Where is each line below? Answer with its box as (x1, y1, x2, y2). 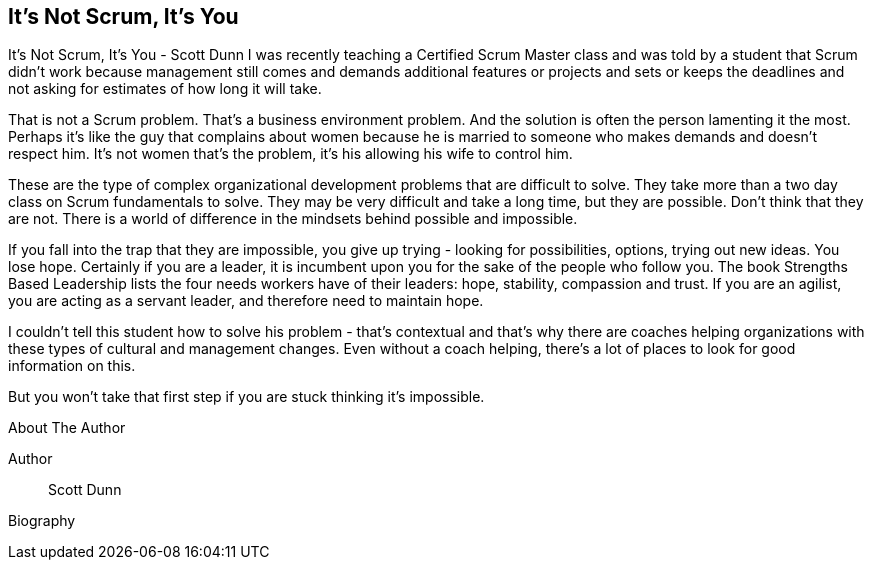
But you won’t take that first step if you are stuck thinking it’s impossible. (8, 388, 485, 406)
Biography (8, 512, 76, 530)
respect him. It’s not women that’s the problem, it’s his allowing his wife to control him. (8, 145, 573, 163)
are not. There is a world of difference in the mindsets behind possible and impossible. (8, 210, 578, 228)
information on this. (8, 357, 136, 375)
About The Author (8, 419, 126, 437)
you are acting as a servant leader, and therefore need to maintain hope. (8, 292, 484, 310)
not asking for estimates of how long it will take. (8, 80, 322, 98)
